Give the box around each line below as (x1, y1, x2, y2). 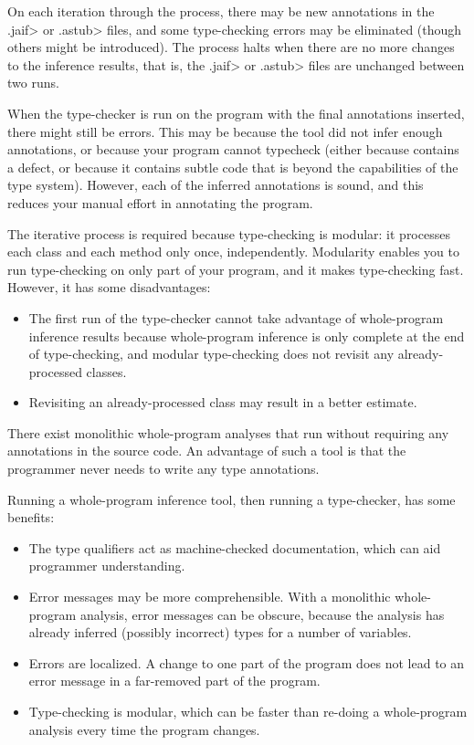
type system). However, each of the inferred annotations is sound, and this (7, 175, 424, 194)
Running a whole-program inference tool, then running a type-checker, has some (7, 489, 456, 509)
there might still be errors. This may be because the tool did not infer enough (7, 121, 443, 141)
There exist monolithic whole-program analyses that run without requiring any (7, 423, 449, 442)
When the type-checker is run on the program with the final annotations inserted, (7, 103, 465, 122)
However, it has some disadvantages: (7, 278, 211, 297)
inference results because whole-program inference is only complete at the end (28, 326, 465, 345)
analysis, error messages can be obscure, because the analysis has (79, 604, 445, 624)
